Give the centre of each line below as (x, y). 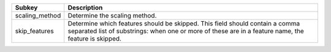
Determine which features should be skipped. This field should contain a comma (184, 23)
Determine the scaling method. (112, 15)
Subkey (26, 8)
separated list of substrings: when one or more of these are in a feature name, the (186, 31)
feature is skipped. (95, 38)
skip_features (35, 31)
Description (85, 8)
